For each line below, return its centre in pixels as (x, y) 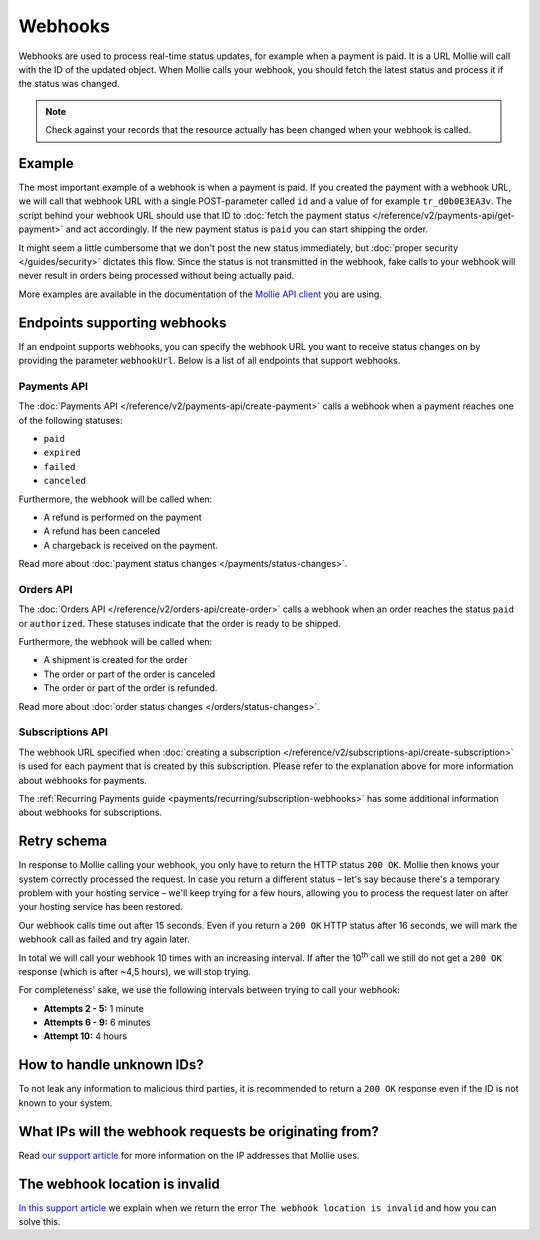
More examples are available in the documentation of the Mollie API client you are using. (200, 294)
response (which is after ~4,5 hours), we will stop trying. (135, 971)
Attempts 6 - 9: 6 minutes (97, 1022)
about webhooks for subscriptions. (90, 812)
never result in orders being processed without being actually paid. (156, 276)
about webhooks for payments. (82, 780)
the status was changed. (69, 84)
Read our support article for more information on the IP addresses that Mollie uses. (189, 1155)
